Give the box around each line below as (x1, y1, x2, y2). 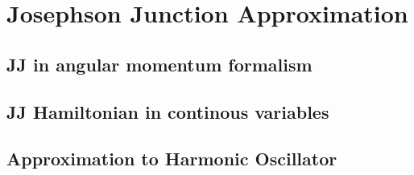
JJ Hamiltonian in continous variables (6, 99, 329, 124)
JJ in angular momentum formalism (6, 51, 313, 76)
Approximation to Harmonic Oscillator (6, 146, 337, 171)
